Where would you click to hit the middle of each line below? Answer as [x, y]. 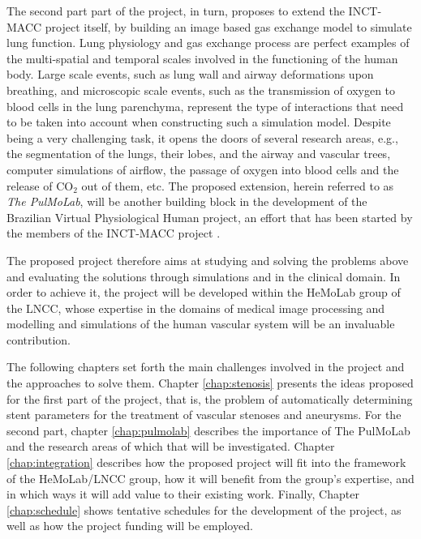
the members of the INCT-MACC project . [114, 233]
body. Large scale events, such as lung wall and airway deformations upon [190, 74]
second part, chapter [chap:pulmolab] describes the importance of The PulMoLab [208, 430]
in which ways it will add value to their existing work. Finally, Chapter [183, 494]
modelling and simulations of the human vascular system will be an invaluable [201, 324]
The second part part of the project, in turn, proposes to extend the [176, 11]
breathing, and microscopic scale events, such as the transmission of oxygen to [201, 90]
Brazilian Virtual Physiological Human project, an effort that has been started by [210, 217]
